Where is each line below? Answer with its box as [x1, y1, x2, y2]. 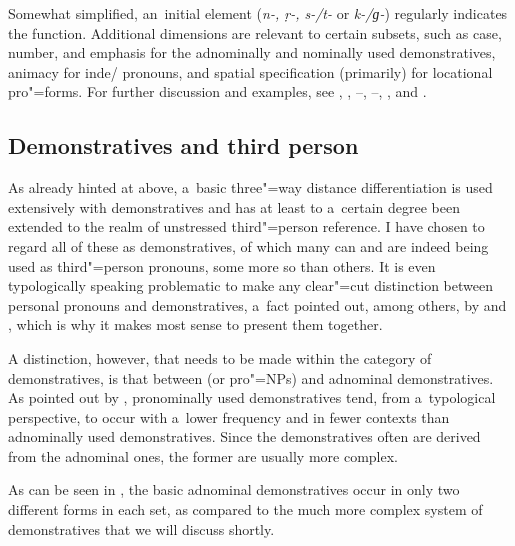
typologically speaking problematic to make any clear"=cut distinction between [8, 275, 493, 296]
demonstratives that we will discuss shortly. [8, 518, 275, 539]
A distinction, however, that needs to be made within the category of [8, 347, 432, 368]
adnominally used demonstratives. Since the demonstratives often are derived [8, 426, 481, 447]
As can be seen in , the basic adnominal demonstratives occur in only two [8, 479, 460, 500]
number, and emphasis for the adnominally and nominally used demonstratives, [8, 42, 496, 63]
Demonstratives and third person [8, 130, 359, 161]
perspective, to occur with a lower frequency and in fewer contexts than [8, 406, 450, 427]
